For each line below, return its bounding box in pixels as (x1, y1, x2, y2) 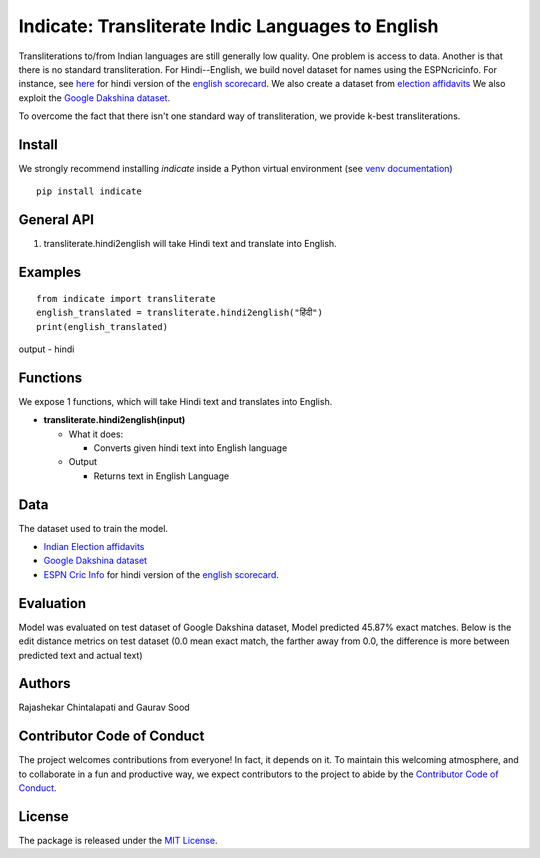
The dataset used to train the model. (18, 522, 169, 534)
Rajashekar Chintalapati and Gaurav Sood (18, 701, 190, 714)
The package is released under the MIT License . (18, 835, 218, 847)
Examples (18, 264, 82, 281)
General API (18, 211, 95, 229)
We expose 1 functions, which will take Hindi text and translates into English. (18, 395, 333, 407)
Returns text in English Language (93, 470, 230, 482)
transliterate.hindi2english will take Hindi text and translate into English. (43, 238, 337, 250)
